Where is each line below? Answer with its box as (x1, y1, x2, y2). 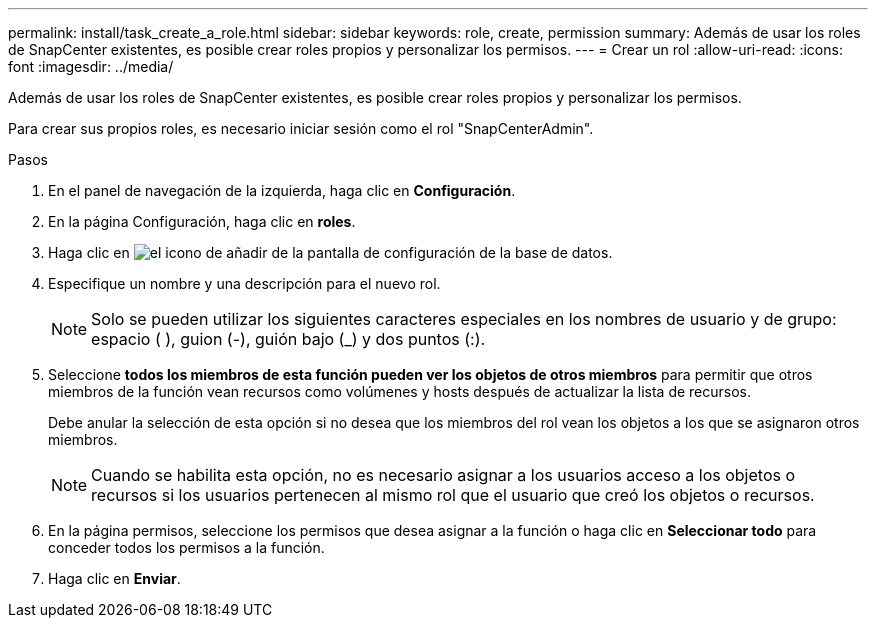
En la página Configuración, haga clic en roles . (48, 213, 356, 230)
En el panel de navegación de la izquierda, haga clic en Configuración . (48, 182, 516, 199)
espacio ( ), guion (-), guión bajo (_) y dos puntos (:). (91, 329, 486, 349)
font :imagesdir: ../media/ (8, 58, 174, 75)
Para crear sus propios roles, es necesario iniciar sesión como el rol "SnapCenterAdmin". (8, 120, 594, 137)
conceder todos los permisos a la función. (48, 539, 325, 556)
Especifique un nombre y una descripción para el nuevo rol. (48, 275, 441, 292)
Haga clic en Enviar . (48, 570, 181, 587)
